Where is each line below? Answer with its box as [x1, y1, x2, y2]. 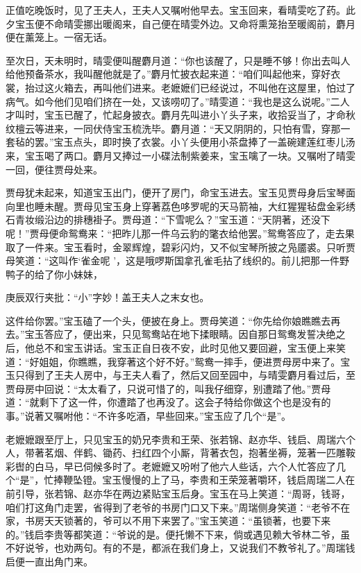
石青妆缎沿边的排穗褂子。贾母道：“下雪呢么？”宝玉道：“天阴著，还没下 [6, 212, 330, 227]
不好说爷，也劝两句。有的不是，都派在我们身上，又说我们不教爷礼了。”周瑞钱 [6, 540, 355, 555]
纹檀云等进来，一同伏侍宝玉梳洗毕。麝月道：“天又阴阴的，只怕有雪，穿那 [6, 121, 341, 135]
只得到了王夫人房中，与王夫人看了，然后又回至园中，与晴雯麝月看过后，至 [15, 368, 355, 382]
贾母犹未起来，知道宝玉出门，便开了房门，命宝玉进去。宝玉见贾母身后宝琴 [6, 185, 346, 200]
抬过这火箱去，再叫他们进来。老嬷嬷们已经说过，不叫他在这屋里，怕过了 [24, 80, 355, 94]
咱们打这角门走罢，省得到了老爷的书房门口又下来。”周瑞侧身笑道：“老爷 [6, 499, 331, 514]
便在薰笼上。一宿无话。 [6, 30, 112, 44]
